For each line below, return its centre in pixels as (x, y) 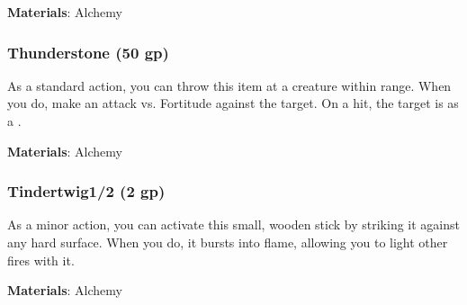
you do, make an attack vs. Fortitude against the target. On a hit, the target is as (233, 103)
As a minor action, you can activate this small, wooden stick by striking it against (233, 224)
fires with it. (41, 260)
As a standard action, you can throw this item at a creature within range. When (229, 85)
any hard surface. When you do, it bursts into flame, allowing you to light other (228, 242)
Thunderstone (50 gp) (88, 52)
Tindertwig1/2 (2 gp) (86, 191)
